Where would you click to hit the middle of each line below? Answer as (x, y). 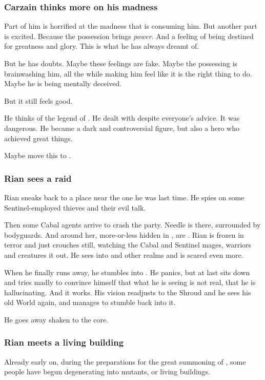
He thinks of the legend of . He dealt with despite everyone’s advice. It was (122, 118)
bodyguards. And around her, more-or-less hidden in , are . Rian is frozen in (124, 234)
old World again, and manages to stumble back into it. (90, 302)
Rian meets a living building (64, 342)
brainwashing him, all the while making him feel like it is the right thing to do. (128, 73)
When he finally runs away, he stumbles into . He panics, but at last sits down (127, 272)
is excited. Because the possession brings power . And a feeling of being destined (129, 36)
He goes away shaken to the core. (56, 319)
